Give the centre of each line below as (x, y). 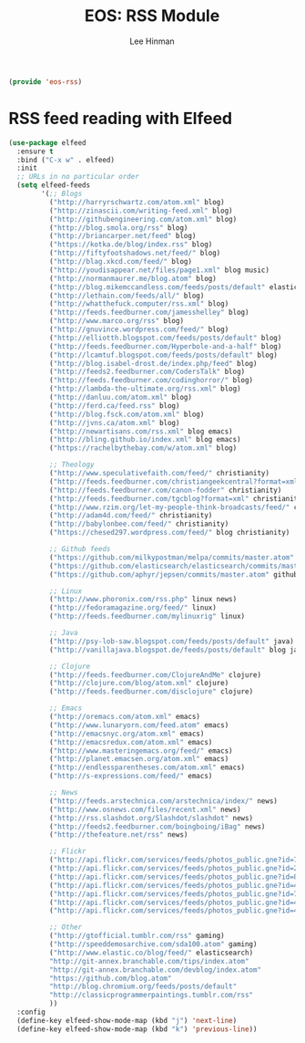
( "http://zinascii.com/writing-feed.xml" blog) (141, 211)
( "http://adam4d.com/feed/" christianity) (131, 516)
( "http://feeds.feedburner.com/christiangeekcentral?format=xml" (175, 481)
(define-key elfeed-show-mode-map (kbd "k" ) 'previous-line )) (137, 1029)
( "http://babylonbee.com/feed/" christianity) (139, 524)
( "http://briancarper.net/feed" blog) (122, 236)
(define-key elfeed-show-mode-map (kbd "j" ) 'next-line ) (127, 1020)
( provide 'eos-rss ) (46, 82)
